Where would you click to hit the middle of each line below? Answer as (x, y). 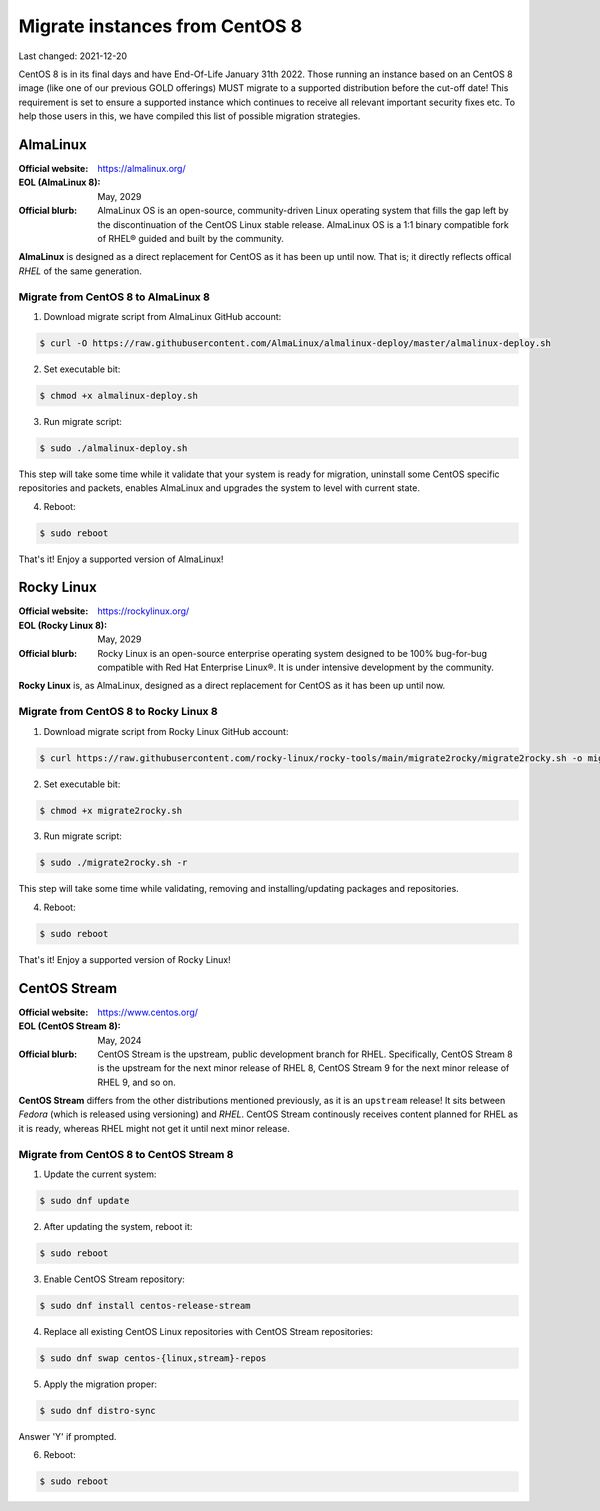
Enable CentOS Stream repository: (114, 1279)
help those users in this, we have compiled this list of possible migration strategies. (189, 116)
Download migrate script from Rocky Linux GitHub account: (166, 731)
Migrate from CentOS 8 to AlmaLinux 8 (114, 297)
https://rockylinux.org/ (143, 611)
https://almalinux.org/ (141, 169)
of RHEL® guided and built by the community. (190, 238)
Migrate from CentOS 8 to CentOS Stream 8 (126, 1154)
